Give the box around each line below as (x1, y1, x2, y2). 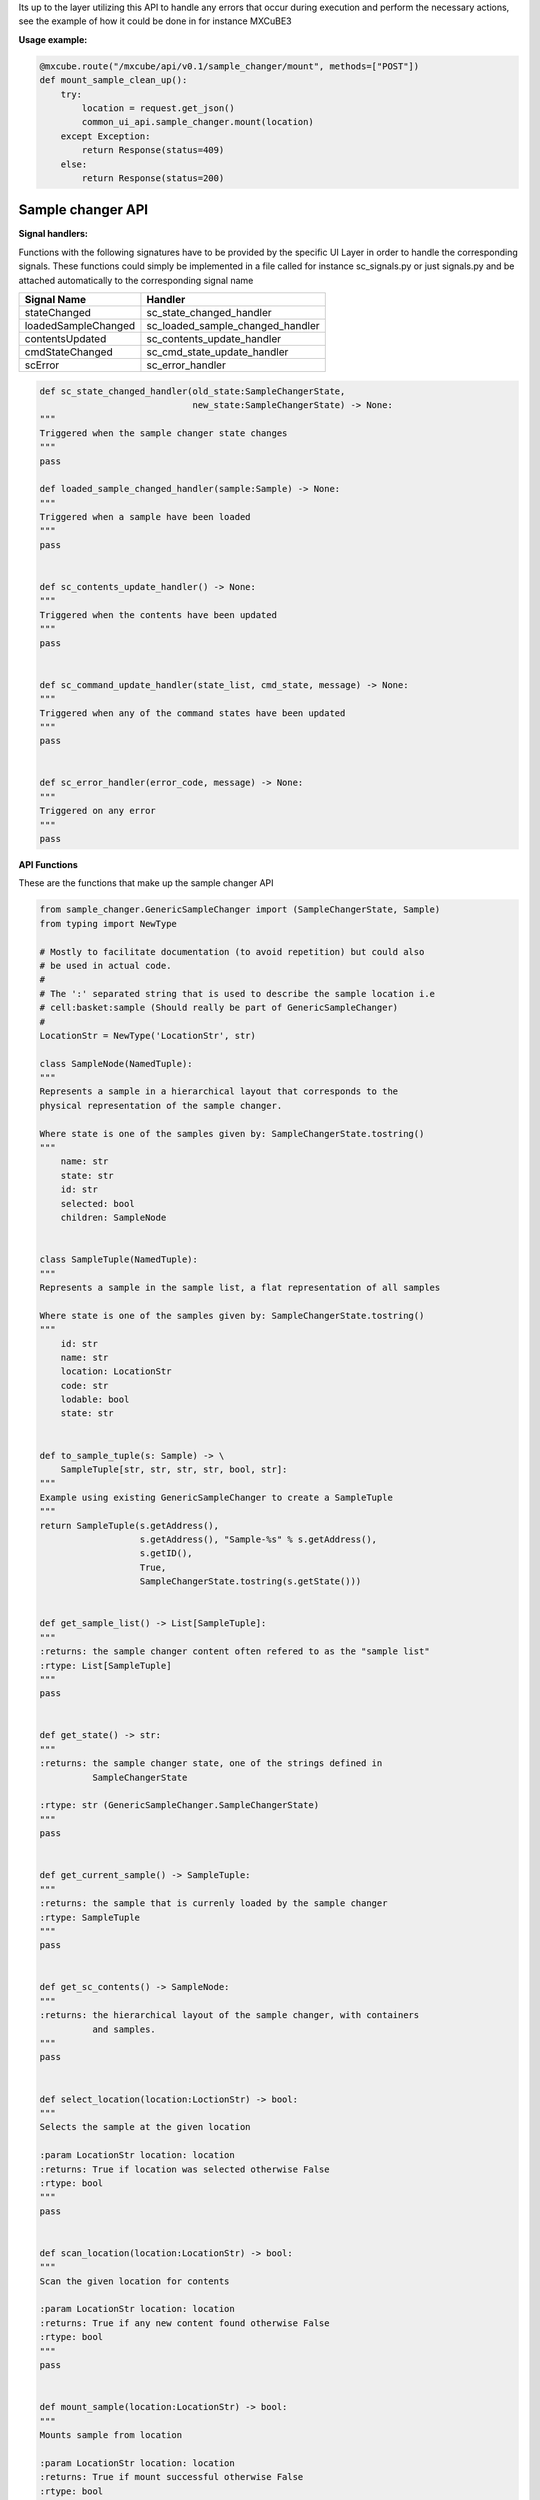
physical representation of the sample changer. (39, 1100, 283, 1111)
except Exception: (60, 130, 151, 142)
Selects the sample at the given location (39, 2121, 251, 2133)
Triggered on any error (39, 805, 157, 817)
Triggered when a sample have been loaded (39, 511, 251, 523)
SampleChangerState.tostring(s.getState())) (139, 1576, 362, 1587)
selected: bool (60, 1198, 135, 1209)
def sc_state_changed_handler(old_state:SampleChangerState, (39, 385, 346, 397)
